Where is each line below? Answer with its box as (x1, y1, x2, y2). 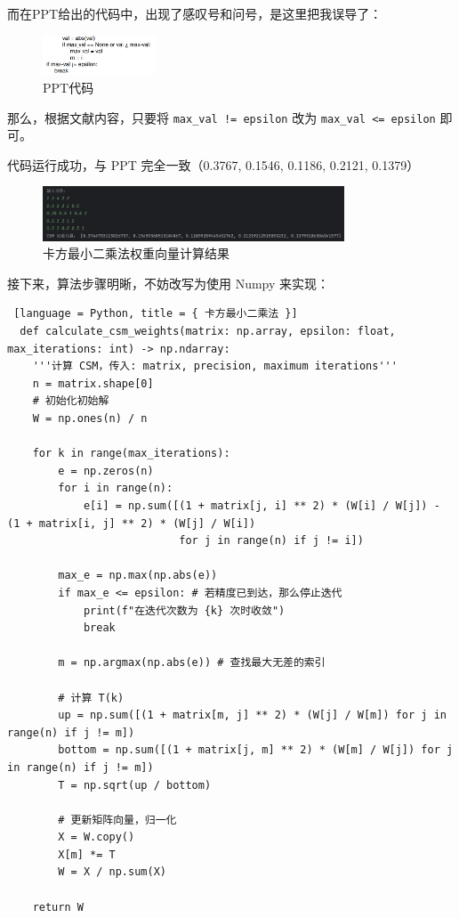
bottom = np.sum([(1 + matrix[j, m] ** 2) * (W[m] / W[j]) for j (58, 743, 454, 757)
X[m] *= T (58, 848, 116, 861)
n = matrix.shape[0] (32, 377, 154, 390)
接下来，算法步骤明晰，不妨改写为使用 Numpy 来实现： (7, 273, 330, 292)
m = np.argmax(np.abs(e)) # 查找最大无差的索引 (58, 656, 326, 670)
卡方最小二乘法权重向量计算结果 (43, 244, 229, 263)
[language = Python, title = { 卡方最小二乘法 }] (13, 307, 298, 321)
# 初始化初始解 (32, 394, 109, 408)
